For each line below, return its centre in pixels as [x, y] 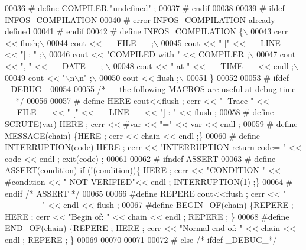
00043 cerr [269, 31]
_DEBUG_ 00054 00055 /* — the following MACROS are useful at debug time [150, 89]
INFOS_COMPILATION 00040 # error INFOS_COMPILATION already [140, 19]
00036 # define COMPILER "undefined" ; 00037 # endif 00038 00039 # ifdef [145, 8]
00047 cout [276, 54]
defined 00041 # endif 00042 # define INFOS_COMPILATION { [124, 31]
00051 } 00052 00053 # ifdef [238, 77]
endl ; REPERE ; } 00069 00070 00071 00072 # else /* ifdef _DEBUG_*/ [141, 239]
